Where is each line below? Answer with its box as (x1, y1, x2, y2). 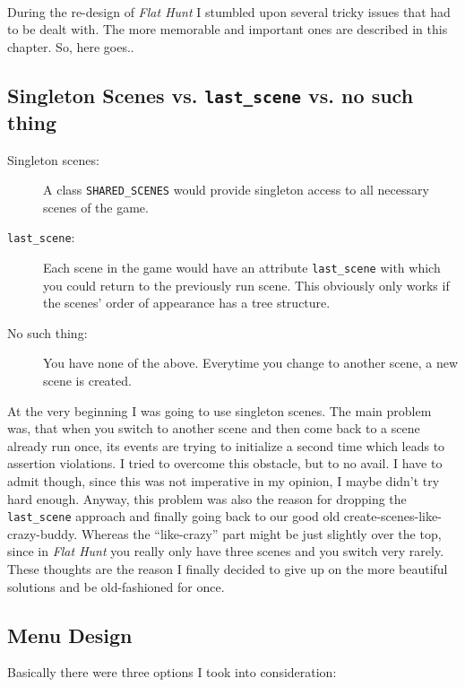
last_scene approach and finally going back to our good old (7, 507, 340, 526)
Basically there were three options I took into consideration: (7, 663, 337, 682)
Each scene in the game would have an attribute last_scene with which (43, 258, 441, 277)
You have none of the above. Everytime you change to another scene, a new (43, 353, 459, 372)
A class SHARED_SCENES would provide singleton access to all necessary (43, 180, 429, 199)
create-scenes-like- (343, 507, 442, 526)
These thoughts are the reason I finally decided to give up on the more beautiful (7, 560, 448, 578)
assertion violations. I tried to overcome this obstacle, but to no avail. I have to (7, 454, 443, 473)
